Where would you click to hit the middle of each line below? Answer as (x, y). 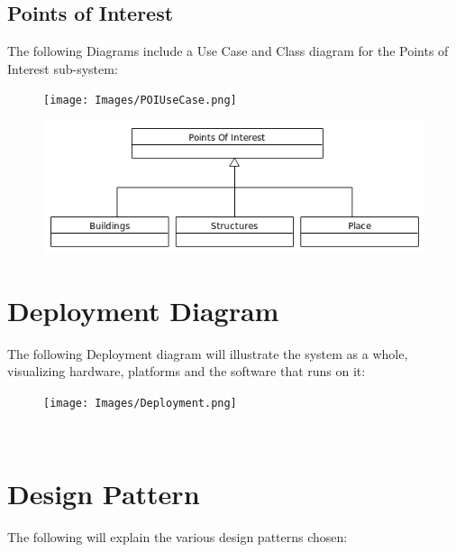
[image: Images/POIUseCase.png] (140, 101)
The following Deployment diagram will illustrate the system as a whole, (208, 353)
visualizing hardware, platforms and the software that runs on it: (187, 371)
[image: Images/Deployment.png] (140, 403)
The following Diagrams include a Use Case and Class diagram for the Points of (228, 51)
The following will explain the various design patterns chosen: (178, 537)
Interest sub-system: (63, 68)
